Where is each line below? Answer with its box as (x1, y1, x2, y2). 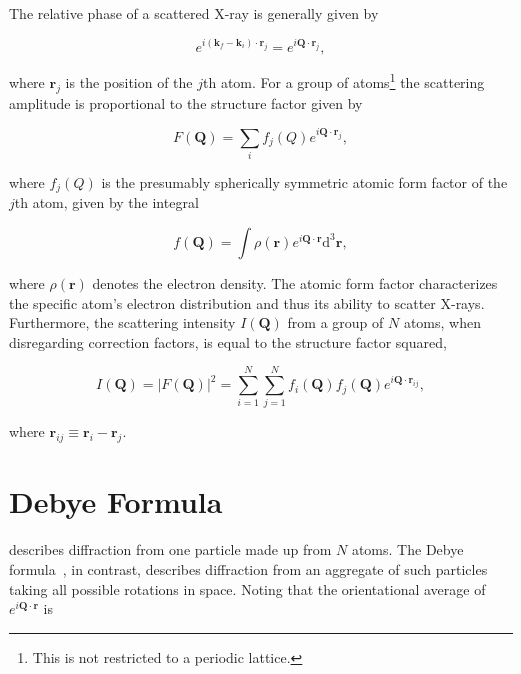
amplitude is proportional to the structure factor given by (9, 92, 363, 113)
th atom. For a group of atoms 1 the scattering (203, 69, 485, 92)
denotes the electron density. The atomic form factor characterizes (92, 272, 498, 293)
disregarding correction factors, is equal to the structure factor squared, (9, 331, 447, 352)
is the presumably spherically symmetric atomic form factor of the (101, 171, 508, 192)
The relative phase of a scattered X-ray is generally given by (9, 3, 379, 23)
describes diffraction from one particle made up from (9, 539, 332, 560)
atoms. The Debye (351, 539, 464, 560)
